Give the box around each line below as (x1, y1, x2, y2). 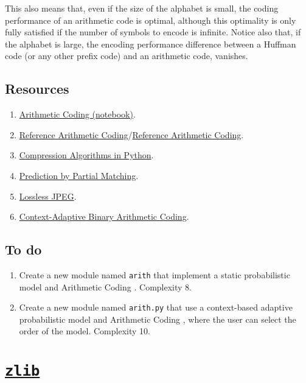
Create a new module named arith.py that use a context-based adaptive (19, 301, 293, 314)
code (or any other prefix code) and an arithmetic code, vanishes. (5, 49, 248, 62)
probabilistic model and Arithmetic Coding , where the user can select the (19, 312, 296, 325)
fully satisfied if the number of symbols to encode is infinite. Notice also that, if (5, 26, 301, 38)
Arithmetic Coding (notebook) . (19, 108, 136, 121)
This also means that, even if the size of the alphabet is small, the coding (5, 2, 279, 14)
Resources (5, 79, 69, 98)
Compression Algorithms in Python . (19, 149, 154, 161)
